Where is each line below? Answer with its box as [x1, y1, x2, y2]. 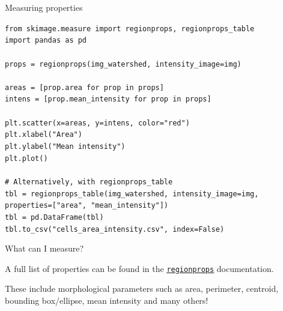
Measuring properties [5, 1, 83, 13]
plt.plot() [5, 154, 48, 163]
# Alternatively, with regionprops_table [5, 177, 173, 186]
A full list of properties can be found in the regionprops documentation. [5, 262, 274, 274]
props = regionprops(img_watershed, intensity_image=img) [5, 59, 242, 68]
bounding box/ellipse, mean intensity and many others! [5, 294, 208, 306]
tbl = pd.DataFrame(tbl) [5, 213, 104, 222]
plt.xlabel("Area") [5, 130, 82, 139]
